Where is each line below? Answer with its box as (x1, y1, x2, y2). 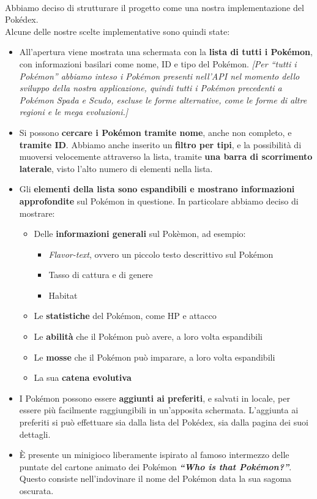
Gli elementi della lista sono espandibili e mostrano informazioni (19, 182, 295, 195)
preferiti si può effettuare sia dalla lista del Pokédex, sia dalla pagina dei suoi (19, 416, 308, 429)
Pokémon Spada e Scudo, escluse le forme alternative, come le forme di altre (19, 93, 307, 106)
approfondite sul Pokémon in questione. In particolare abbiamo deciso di (19, 194, 299, 207)
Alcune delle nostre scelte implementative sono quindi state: (5, 24, 230, 37)
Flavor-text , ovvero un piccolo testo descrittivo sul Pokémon (48, 247, 274, 260)
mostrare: (19, 206, 55, 219)
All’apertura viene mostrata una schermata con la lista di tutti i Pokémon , (19, 45, 313, 58)
